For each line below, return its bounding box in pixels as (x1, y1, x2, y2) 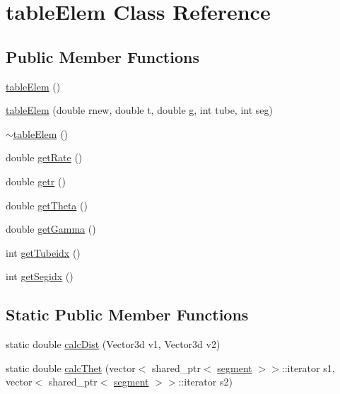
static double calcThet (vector (6, 360, 136, 375)
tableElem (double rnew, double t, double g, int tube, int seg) (6, 103, 273, 117)
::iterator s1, (281, 360, 335, 375)
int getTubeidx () (6, 245, 81, 260)
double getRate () (6, 150, 83, 165)
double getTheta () (6, 197, 88, 212)
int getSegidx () (6, 269, 74, 284)
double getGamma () (6, 221, 96, 236)
